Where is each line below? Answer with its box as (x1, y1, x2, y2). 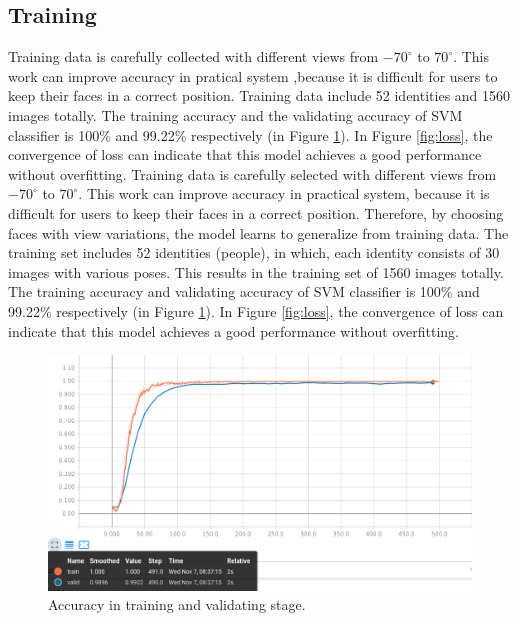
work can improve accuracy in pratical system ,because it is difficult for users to (8, 65, 498, 86)
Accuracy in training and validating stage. (48, 594, 306, 615)
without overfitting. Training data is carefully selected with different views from (8, 163, 497, 184)
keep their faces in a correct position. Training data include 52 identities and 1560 (8, 85, 511, 106)
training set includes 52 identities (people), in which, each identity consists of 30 (8, 242, 500, 263)
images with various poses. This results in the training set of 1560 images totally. (8, 261, 504, 282)
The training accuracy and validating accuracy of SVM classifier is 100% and (8, 281, 480, 302)
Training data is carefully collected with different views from (8, 46, 379, 67)
